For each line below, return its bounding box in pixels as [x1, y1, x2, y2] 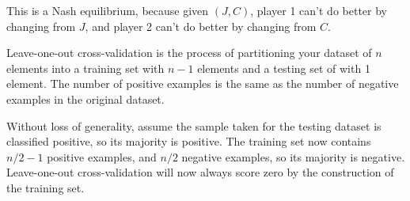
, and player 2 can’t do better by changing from [85, 17, 317, 34]
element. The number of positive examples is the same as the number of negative [6, 75, 399, 92]
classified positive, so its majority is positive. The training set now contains [6, 133, 371, 150]
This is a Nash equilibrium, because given [6, 2, 209, 18]
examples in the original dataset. [6, 90, 165, 107]
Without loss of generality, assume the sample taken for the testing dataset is [6, 117, 382, 134]
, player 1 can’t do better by [250, 2, 387, 18]
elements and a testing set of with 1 [197, 59, 370, 76]
